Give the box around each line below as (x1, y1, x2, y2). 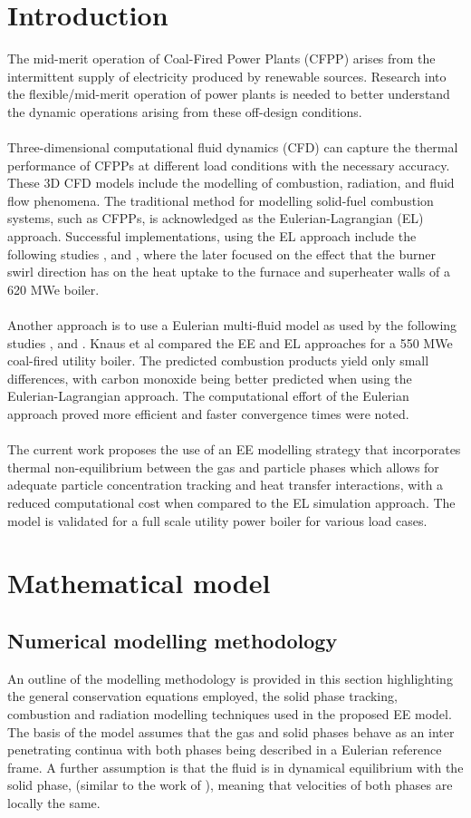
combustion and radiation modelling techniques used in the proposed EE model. (7, 704, 452, 723)
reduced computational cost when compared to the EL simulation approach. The (7, 492, 456, 511)
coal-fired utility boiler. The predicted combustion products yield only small (7, 351, 429, 370)
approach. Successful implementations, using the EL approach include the (7, 227, 417, 246)
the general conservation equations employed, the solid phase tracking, (7, 687, 398, 706)
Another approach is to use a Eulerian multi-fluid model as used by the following (7, 316, 457, 335)
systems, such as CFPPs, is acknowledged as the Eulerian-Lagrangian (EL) (7, 209, 424, 228)
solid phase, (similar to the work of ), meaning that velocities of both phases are (7, 775, 453, 794)
